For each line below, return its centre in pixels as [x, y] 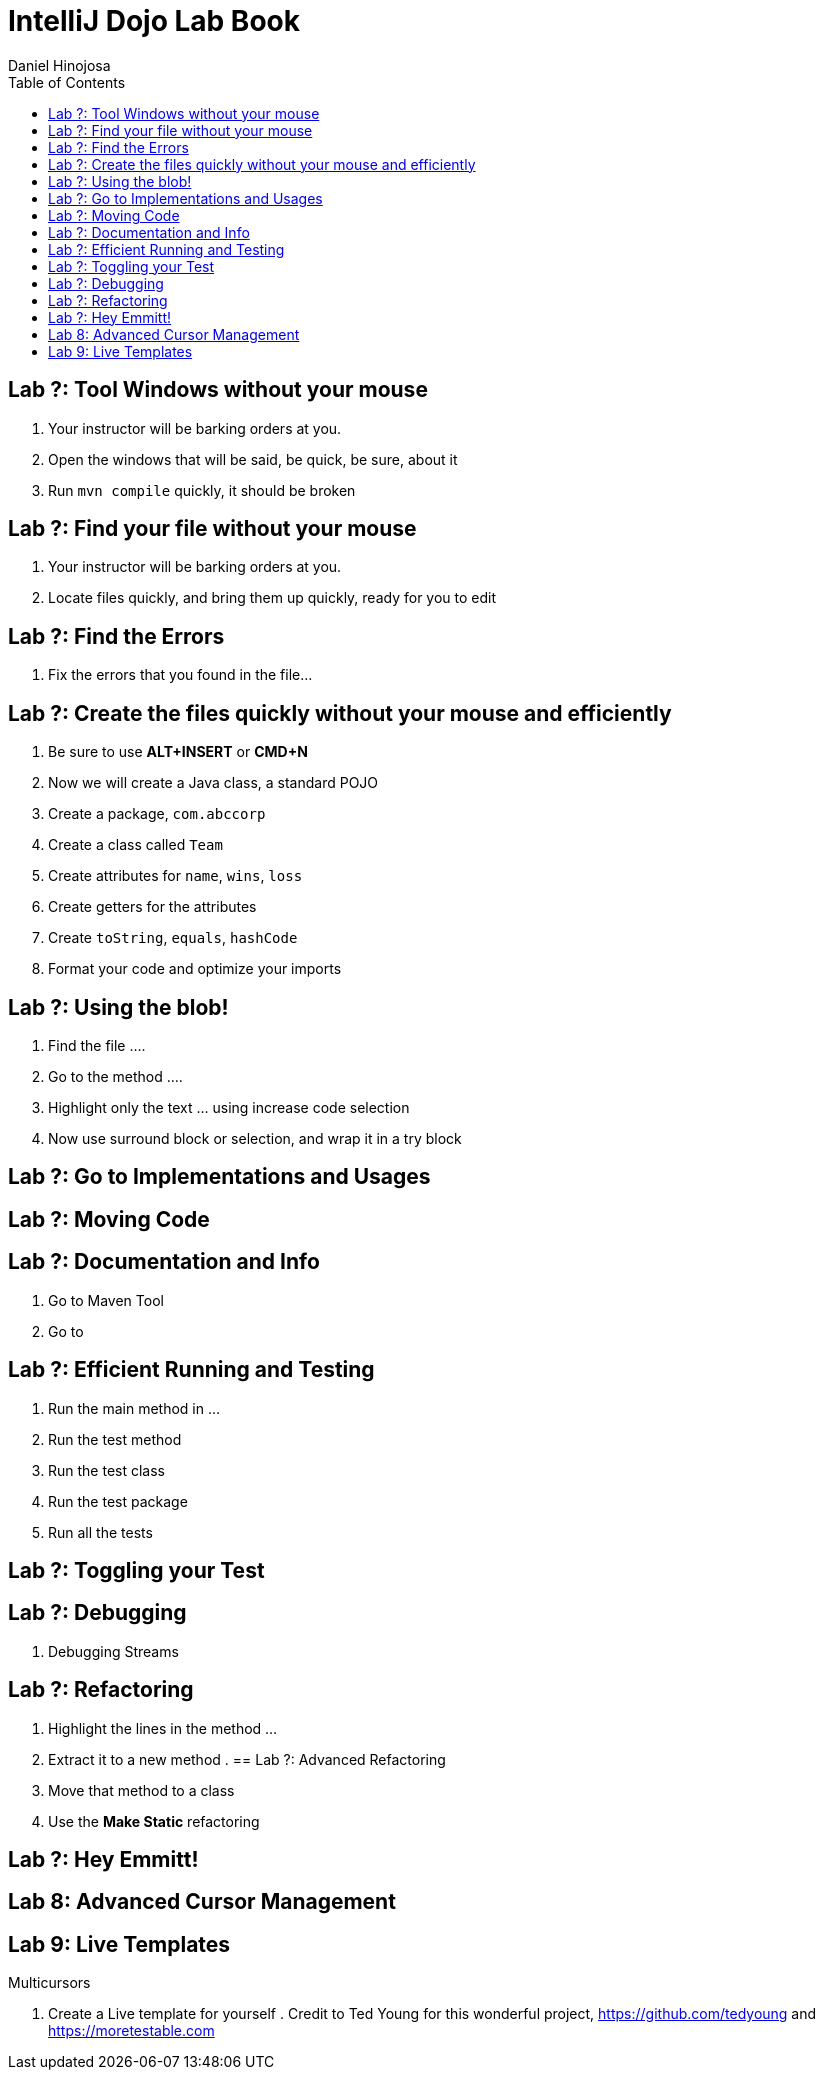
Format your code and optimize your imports [195, 969]
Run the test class [106, 1470]
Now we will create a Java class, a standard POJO [213, 783]
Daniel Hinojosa [59, 65]
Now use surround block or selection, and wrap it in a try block [255, 1138]
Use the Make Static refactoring [154, 1821]
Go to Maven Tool [106, 1300]
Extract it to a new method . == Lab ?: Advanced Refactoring [247, 1759]
